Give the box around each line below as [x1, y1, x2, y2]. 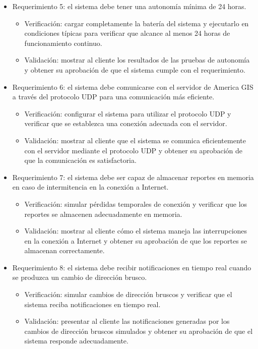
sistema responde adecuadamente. [24, 335, 128, 346]
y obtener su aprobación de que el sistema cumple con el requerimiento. [24, 64, 245, 75]
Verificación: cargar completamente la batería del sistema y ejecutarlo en [24, 18, 249, 28]
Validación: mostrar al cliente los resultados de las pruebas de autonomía [24, 54, 250, 65]
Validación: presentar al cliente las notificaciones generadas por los [24, 316, 230, 326]
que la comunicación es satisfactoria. [24, 155, 137, 165]
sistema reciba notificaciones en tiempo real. [24, 299, 161, 309]
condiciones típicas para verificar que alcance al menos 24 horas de [24, 28, 230, 38]
